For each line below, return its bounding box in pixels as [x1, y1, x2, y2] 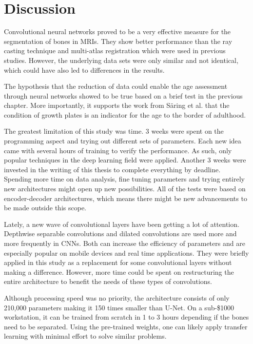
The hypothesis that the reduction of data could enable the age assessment [4, 81, 228, 91]
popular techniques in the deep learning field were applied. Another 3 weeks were [4, 155, 246, 165]
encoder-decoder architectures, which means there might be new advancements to [4, 193, 247, 203]
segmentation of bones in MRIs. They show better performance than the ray [4, 36, 233, 46]
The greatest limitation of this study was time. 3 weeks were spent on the [4, 126, 224, 136]
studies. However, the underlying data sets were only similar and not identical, [4, 55, 238, 65]
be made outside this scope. [4, 202, 86, 213]
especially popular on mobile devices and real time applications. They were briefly [4, 247, 249, 258]
